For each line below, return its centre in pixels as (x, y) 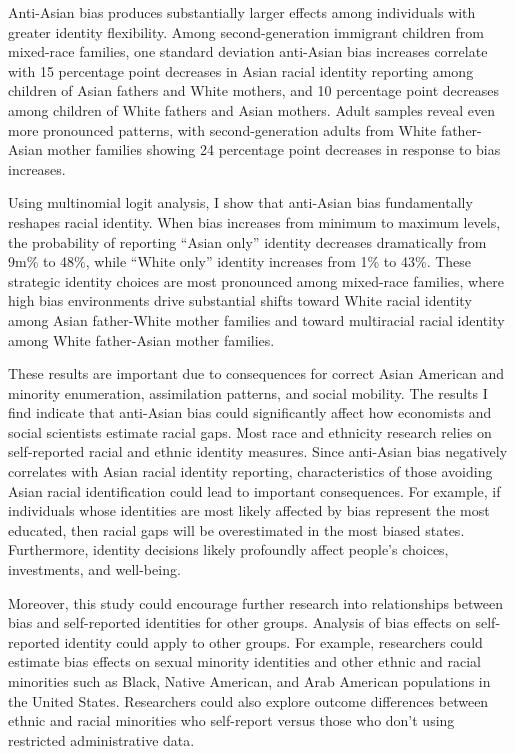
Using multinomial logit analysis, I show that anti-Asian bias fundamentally (240, 202)
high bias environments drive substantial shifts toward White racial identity (240, 300)
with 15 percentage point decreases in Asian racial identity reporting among (241, 70)
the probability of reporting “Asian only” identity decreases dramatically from (247, 241)
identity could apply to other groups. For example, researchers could (273, 641)
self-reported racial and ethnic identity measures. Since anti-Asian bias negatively (258, 451)
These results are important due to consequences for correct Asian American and (256, 373)
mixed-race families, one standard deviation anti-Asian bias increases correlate (248, 51)
